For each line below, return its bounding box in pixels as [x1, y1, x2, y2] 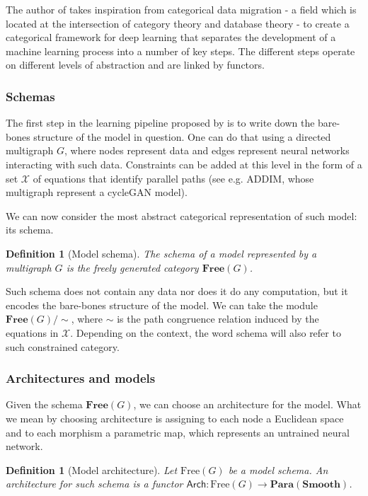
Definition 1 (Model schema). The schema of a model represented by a [6, 246, 317, 260]
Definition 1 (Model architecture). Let [6, 462, 178, 477]
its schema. [6, 222, 54, 237]
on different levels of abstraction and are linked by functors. [6, 57, 265, 72]
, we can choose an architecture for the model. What [133, 397, 362, 412]
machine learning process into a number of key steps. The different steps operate [6, 43, 355, 58]
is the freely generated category [66, 260, 199, 275]
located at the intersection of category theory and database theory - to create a [6, 16, 350, 30]
